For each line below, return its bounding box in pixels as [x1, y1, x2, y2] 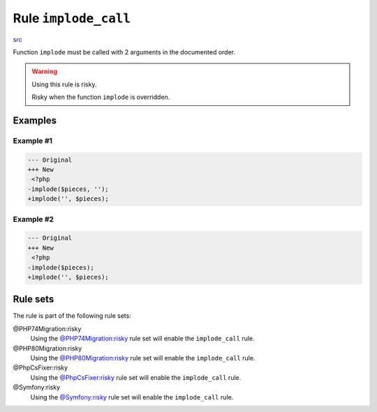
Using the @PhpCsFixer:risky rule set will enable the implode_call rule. [30, 373, 242, 381]
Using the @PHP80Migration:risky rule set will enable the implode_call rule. [30, 354, 256, 362]
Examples [13, 114, 57, 126]
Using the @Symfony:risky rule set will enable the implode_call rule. [30, 392, 234, 401]
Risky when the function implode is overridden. [31, 93, 170, 101]
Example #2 [13, 214, 54, 224]
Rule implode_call [13, 10, 131, 26]
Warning [31, 67, 57, 76]
